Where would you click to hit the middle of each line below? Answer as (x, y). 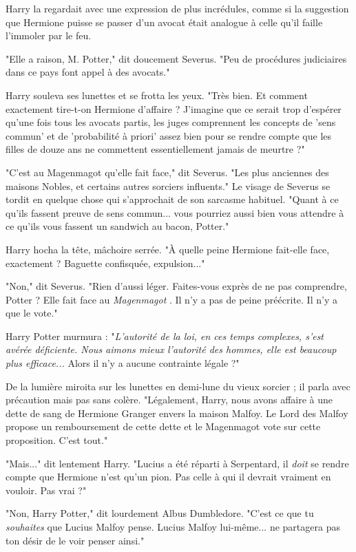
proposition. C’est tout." (57, 440)
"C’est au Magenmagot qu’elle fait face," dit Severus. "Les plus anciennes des (167, 172)
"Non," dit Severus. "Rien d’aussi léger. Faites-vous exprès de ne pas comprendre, (176, 286)
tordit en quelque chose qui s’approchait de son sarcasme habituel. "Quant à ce (172, 199)
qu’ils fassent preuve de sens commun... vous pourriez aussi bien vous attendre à (175, 212)
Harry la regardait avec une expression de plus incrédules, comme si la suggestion (177, 8)
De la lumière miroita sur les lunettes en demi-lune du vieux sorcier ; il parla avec (178, 386)
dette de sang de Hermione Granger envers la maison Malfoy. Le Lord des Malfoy (177, 413)
